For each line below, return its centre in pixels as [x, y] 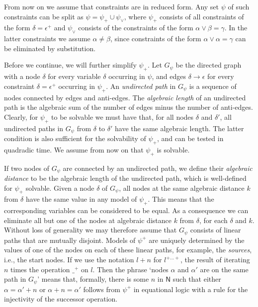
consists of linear [215, 230]
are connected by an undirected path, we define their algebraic [158, 168]
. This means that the [181, 199]
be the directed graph [209, 65]
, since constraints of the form [156, 38]
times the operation [40, 269]
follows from [102, 289]
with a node [22, 76]
